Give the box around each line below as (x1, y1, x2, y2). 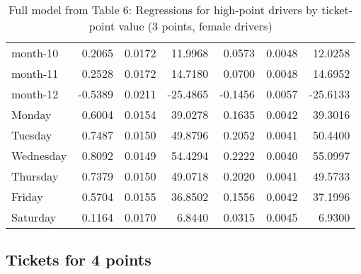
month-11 (11, 65, 59, 81)
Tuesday (11, 127, 52, 143)
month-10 (11, 45, 59, 61)
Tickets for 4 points (6, 249, 151, 270)
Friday (11, 188, 43, 205)
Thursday (11, 168, 59, 184)
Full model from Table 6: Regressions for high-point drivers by (8, 1, 318, 18)
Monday (11, 106, 52, 122)
